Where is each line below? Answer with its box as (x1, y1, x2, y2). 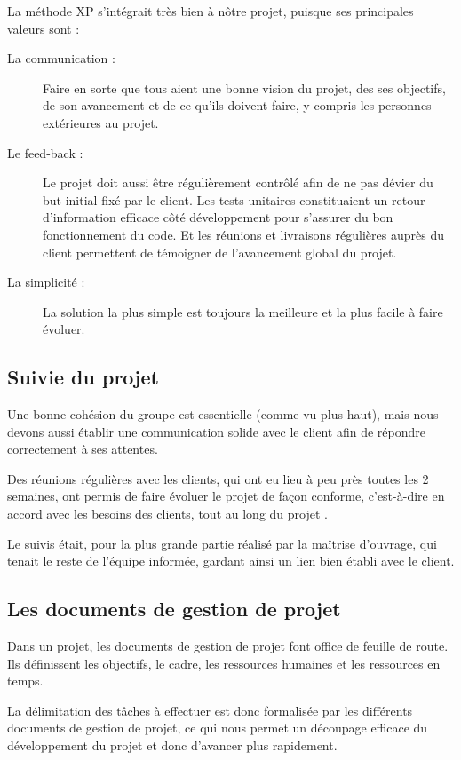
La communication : (7, 49, 115, 67)
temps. (7, 671, 44, 690)
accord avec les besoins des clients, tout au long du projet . (7, 504, 328, 523)
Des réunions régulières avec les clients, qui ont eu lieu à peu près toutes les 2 (7, 469, 429, 487)
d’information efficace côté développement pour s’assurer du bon (43, 208, 393, 226)
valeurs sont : (7, 19, 80, 37)
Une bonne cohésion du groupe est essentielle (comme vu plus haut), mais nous (7, 405, 439, 424)
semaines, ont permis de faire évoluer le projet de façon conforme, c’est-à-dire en (7, 487, 445, 505)
